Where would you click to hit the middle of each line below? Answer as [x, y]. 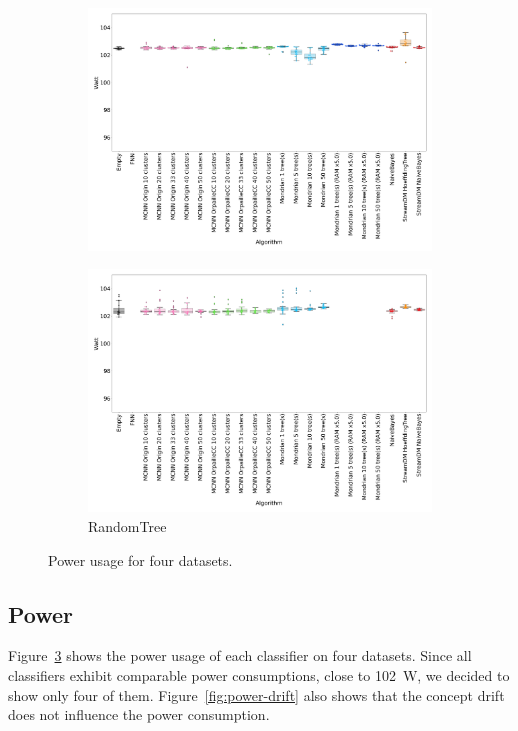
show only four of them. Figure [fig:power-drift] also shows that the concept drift [256, 694]
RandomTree [127, 525]
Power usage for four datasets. [140, 559]
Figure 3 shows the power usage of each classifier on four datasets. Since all [240, 655]
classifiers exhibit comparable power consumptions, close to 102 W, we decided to [259, 674]
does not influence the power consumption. [139, 714]
